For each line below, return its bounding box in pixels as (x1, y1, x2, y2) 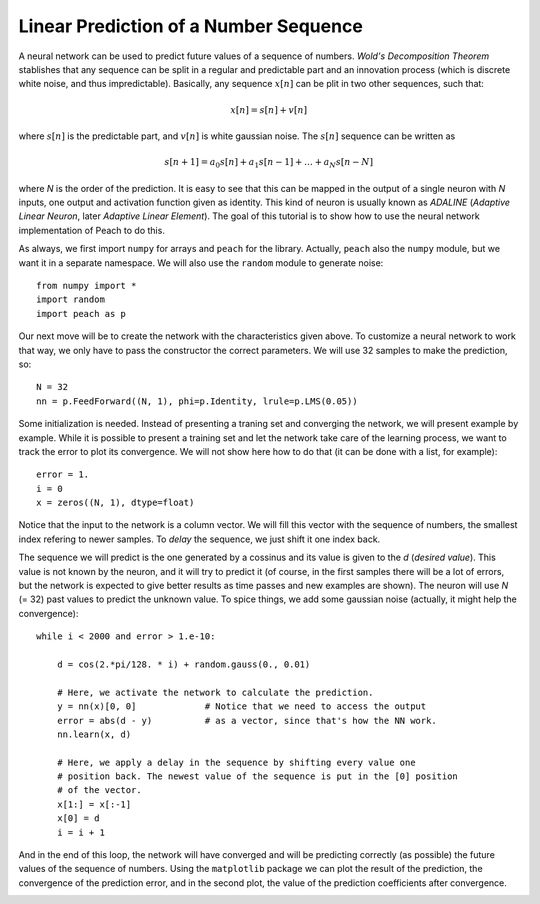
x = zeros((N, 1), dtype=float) (36, 497, 195, 509)
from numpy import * (36, 280, 137, 291)
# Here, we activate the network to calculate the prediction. (56, 686, 374, 698)
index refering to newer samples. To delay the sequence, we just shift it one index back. (18, 533, 381, 545)
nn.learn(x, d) (56, 728, 132, 740)
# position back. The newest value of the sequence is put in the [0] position (56, 771, 459, 782)
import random (36, 294, 105, 305)
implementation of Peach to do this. (18, 224, 165, 236)
